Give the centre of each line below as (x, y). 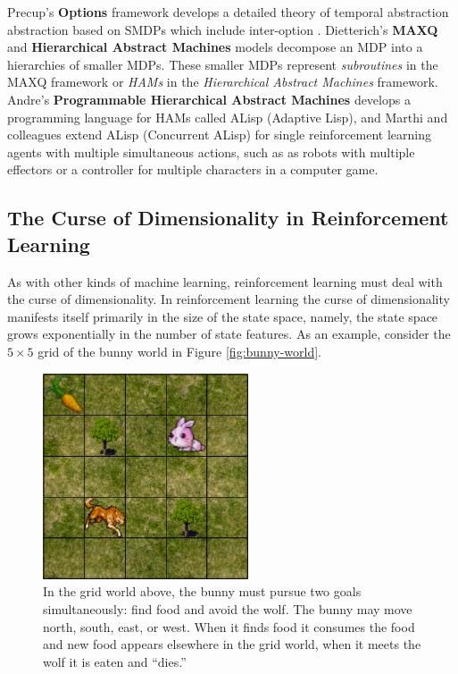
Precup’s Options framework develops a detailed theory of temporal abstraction (228, 12)
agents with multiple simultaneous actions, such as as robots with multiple (211, 152)
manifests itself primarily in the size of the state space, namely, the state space (223, 316)
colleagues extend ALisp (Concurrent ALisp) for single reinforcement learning (220, 135)
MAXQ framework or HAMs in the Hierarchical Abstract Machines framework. (223, 82)
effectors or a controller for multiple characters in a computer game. (193, 169)
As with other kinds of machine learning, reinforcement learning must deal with (225, 281)
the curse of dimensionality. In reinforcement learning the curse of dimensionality (229, 299)
